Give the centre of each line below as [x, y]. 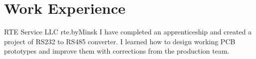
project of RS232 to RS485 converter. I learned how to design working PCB [120, 41]
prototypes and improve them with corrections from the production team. [117, 51]
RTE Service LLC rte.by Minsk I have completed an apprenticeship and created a [128, 32]
